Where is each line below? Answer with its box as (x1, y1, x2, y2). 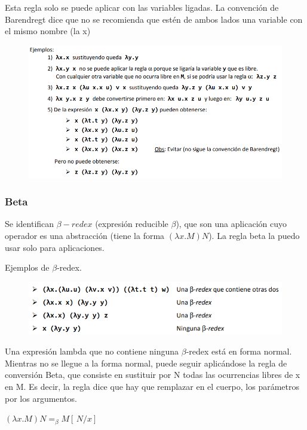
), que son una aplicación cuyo (176, 217, 287, 230)
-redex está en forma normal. (186, 345, 292, 358)
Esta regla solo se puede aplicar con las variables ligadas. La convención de (5, 1, 279, 13)
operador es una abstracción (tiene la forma (5, 229, 165, 242)
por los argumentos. (5, 392, 77, 404)
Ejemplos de (5, 261, 50, 274)
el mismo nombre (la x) (5, 25, 91, 37)
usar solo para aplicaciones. (5, 241, 105, 253)
